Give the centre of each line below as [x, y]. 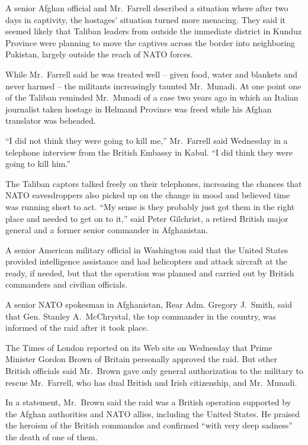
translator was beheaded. [51, 120]
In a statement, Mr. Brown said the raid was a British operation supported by [148, 402]
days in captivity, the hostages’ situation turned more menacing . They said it [145, 19]
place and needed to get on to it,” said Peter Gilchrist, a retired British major [147, 218]
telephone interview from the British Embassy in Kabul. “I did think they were [149, 152]
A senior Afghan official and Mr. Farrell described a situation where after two [147, 8]
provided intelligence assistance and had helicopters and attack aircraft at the [146, 261]
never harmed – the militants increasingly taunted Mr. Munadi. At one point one [153, 86]
